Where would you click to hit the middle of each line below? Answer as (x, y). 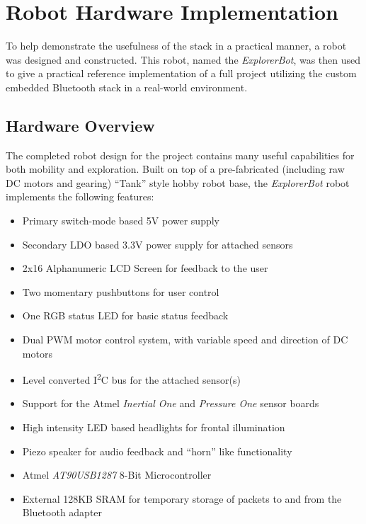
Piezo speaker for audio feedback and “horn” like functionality (157, 451)
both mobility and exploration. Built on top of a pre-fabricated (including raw (175, 169)
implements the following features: (80, 196)
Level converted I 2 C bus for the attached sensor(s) (132, 378)
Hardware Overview (80, 125)
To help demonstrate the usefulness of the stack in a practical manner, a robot (176, 46)
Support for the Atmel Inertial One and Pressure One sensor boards (171, 403)
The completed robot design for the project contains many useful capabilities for (180, 155)
